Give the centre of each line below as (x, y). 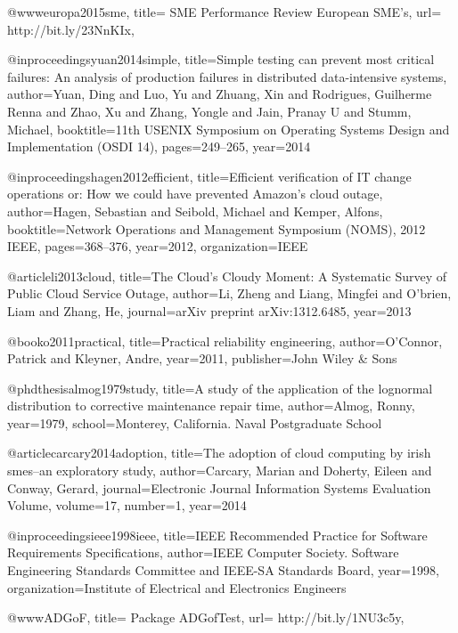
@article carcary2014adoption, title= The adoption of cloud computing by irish (219, 453)
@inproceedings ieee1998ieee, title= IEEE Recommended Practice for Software (217, 535)
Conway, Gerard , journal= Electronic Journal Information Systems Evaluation (219, 487)
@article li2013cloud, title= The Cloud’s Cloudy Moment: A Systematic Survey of (227, 276)
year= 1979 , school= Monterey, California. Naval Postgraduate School (195, 422)
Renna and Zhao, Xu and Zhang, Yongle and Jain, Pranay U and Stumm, (209, 111)
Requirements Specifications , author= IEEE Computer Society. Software (203, 552)
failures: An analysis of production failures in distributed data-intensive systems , (227, 76)
